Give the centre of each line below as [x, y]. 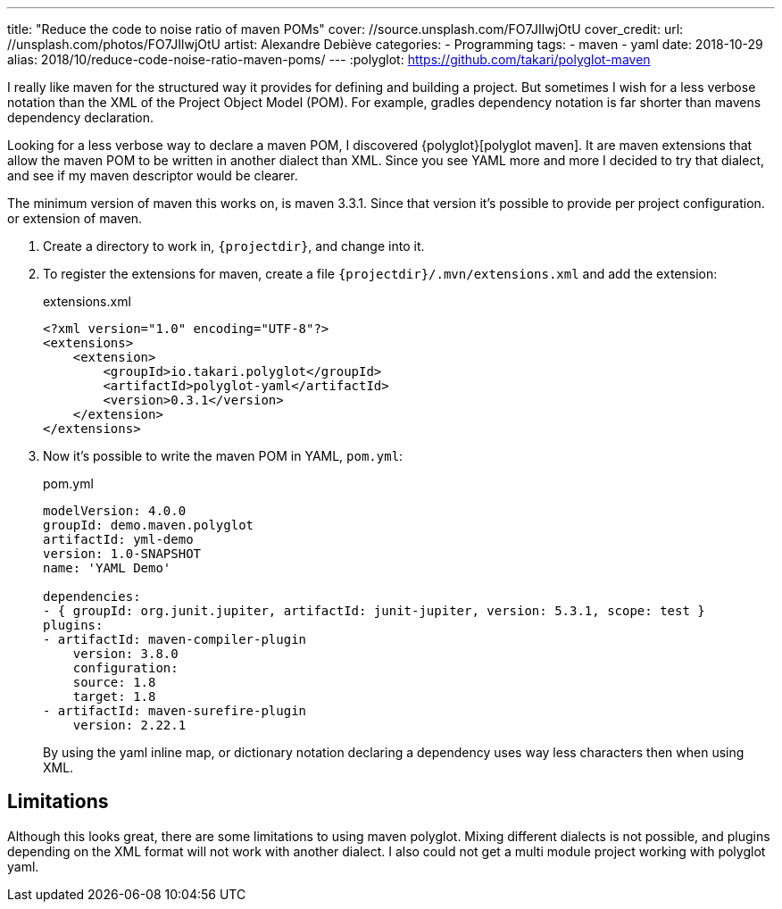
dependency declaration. [81, 117]
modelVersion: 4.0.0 [115, 511]
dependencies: [92, 596]
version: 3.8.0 [125, 654]
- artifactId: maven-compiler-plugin [175, 639]
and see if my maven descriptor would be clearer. [153, 175]
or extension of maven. [75, 218]
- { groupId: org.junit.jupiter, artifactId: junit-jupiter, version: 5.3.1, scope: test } [374, 611]
